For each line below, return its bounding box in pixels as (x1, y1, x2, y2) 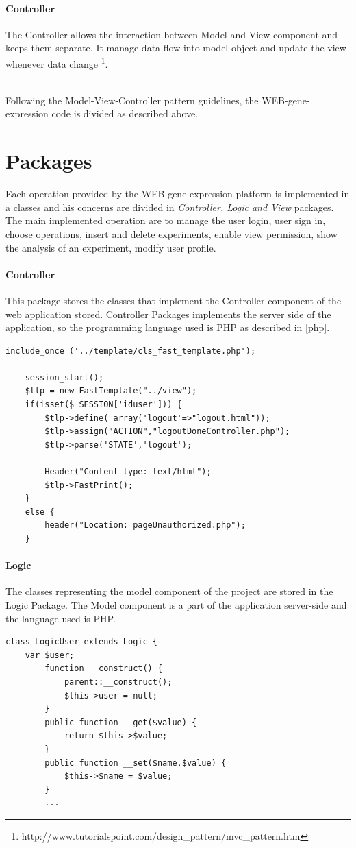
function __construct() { (44, 664, 163, 674)
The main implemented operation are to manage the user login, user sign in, (5, 213, 326, 228)
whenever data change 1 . (5, 54, 108, 71)
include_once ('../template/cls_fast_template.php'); (5, 346, 256, 356)
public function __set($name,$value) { (44, 758, 227, 768)
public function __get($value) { (44, 717, 197, 727)
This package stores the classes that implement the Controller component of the (5, 293, 342, 307)
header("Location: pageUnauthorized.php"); (44, 520, 246, 531)
